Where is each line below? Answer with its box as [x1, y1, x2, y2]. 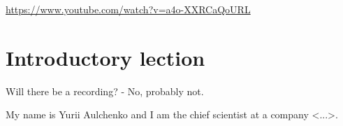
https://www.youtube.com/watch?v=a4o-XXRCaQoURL [6, 2, 251, 16]
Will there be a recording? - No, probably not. [6, 83, 204, 98]
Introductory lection [6, 43, 205, 71]
